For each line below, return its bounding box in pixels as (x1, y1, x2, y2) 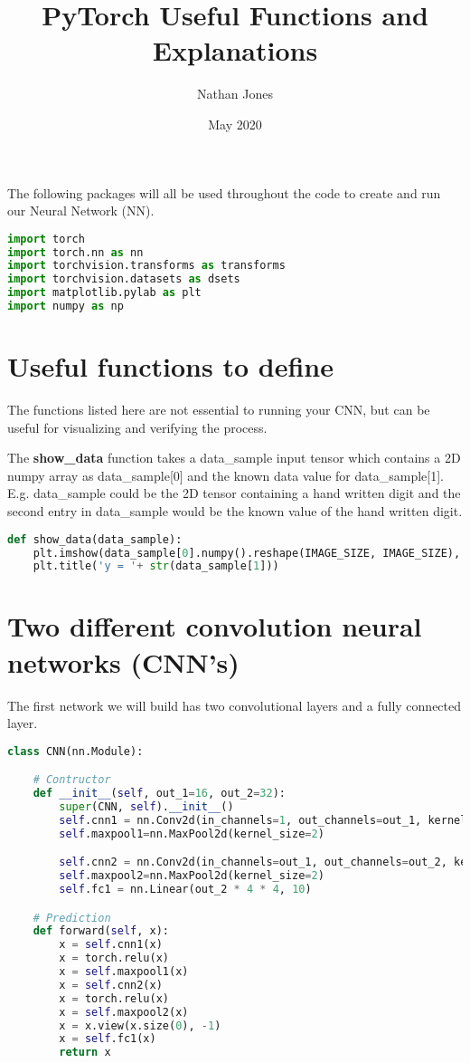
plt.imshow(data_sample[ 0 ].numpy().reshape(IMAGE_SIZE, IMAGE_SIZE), (33, 546, 461, 560)
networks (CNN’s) (7, 643, 240, 680)
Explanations (152, 32, 318, 69)
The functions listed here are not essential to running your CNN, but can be (7, 400, 430, 419)
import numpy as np (7, 300, 124, 313)
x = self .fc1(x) (59, 1032, 156, 1046)
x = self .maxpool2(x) (59, 1005, 189, 1019)
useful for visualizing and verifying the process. (7, 417, 268, 436)
